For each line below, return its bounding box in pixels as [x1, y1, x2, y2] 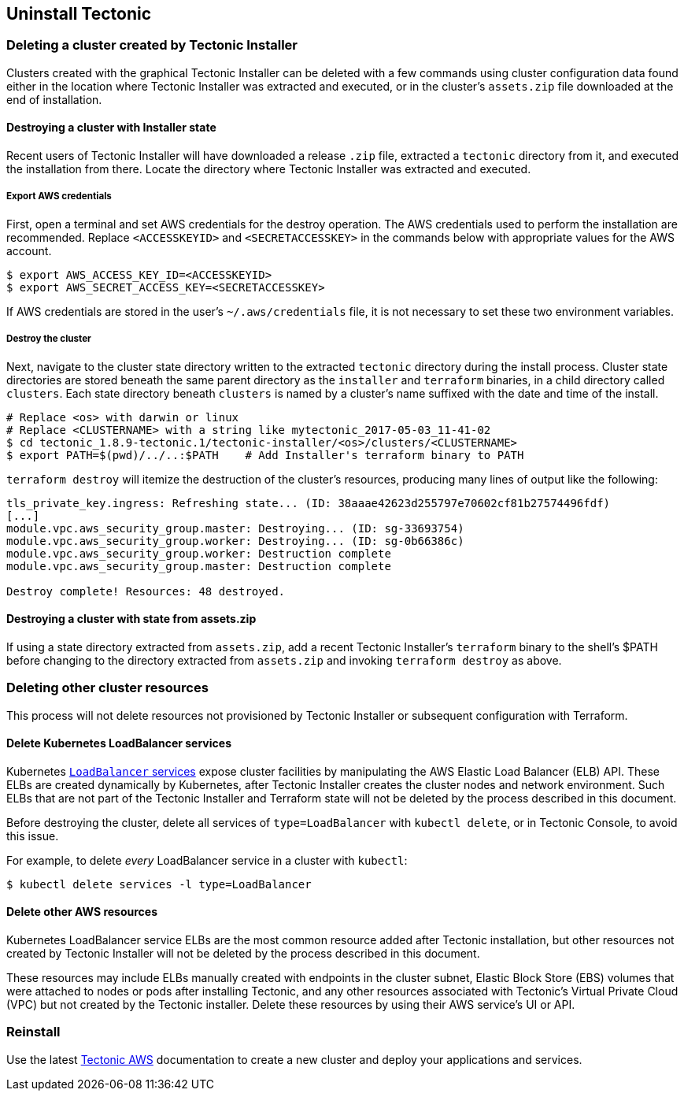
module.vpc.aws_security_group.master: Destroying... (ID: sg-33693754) [6, 521, 464, 535]
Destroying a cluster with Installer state [6, 120, 216, 135]
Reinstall [6, 1024, 61, 1040]
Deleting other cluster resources [6, 680, 209, 696]
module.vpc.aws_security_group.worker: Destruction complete [6, 547, 391, 560]
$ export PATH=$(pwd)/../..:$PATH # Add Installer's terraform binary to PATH [6, 448, 524, 461]
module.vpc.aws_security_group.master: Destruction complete [6, 559, 391, 573]
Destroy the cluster [6, 333, 91, 345]
